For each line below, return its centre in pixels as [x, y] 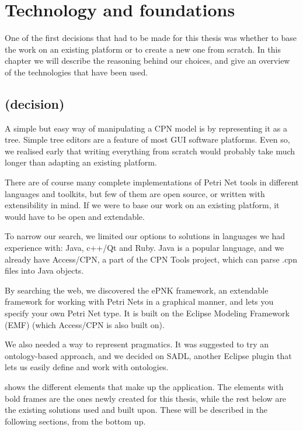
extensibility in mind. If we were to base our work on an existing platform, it [142, 205]
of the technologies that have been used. [76, 72]
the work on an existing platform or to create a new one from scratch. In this [143, 49]
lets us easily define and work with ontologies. [87, 367]
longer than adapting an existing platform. [81, 162]
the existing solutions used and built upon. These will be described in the [136, 410]
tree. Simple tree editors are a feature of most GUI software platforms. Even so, [147, 139]
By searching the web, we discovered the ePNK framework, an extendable [137, 290]
